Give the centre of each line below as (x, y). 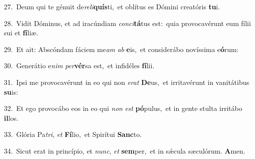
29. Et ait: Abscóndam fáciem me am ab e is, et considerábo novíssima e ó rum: (121, 49)
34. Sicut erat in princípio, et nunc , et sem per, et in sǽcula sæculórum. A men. (125, 150)
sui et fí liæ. (21, 33)
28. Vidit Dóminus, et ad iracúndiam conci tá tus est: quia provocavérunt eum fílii (127, 23)
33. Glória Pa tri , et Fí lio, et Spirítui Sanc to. (73, 134)
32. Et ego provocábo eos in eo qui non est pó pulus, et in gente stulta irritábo (123, 108)
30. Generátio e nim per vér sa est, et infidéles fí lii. (79, 66)
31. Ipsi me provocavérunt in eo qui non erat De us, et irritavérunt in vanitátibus (127, 82)
